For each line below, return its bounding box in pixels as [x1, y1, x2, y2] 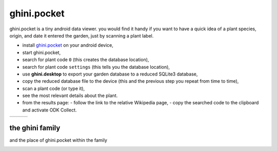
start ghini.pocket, [22, 49, 61, 55]
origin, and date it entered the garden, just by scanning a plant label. [9, 32, 154, 39]
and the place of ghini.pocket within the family [9, 137, 108, 143]
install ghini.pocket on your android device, [22, 42, 114, 48]
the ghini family [9, 123, 61, 132]
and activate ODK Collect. [22, 107, 77, 113]
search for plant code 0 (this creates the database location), [22, 56, 149, 63]
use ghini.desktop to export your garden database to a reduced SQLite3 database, [22, 71, 198, 77]
